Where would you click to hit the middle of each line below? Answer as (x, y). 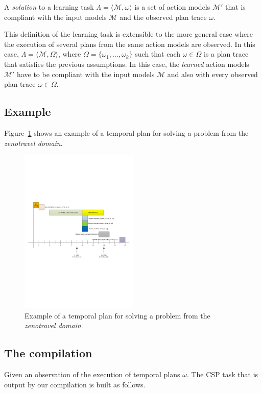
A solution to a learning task (49, 7)
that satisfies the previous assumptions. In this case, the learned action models (127, 64)
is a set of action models (172, 7)
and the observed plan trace (163, 17)
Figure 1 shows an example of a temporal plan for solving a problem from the (126, 132)
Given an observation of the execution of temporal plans (92, 374)
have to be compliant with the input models (86, 74)
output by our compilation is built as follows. (75, 384)
